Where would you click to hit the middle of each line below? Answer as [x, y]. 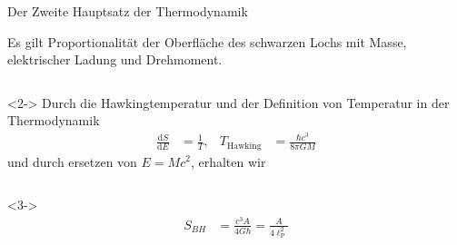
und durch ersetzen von [72, 161]
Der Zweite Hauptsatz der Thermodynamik [128, 11]
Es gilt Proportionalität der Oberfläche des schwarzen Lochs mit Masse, [207, 41]
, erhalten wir [228, 161]
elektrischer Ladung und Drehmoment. [115, 59]
